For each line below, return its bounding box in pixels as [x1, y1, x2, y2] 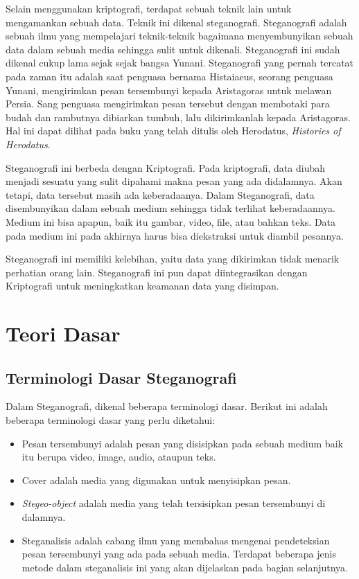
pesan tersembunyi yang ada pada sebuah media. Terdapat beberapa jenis [21, 546, 336, 561]
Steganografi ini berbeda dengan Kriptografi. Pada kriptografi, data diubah [6, 160, 326, 175]
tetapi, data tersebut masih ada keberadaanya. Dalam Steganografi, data [6, 187, 315, 202]
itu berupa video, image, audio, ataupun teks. [21, 449, 216, 464]
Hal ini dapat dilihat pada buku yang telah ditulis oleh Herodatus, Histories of [6, 123, 341, 138]
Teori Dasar [6, 319, 121, 348]
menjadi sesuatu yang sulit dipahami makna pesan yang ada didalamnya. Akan [6, 174, 342, 188]
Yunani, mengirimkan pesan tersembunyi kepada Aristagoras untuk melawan [6, 82, 332, 97]
